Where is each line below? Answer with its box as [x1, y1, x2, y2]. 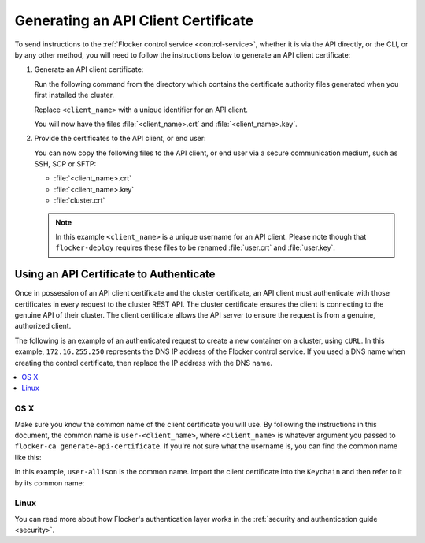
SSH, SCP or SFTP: [34, 159, 97, 169]
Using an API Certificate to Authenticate [14, 268, 216, 281]
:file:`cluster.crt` [54, 195, 105, 205]
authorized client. [14, 322, 72, 331]
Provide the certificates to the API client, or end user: [34, 134, 206, 143]
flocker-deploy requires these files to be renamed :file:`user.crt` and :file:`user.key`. [55, 243, 336, 252]
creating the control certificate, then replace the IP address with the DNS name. [14, 358, 273, 367]
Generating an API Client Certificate [14, 12, 254, 29]
